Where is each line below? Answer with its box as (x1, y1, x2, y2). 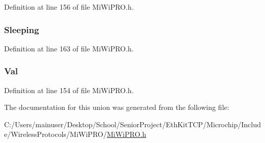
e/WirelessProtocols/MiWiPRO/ (4, 129, 107, 139)
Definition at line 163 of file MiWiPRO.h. (4, 43, 134, 53)
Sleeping (4, 23, 39, 36)
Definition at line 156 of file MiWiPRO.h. (4, 2, 134, 12)
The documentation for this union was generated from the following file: (4, 102, 229, 112)
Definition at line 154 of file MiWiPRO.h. (4, 84, 134, 95)
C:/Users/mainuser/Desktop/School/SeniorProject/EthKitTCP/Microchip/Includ (4, 119, 261, 129)
